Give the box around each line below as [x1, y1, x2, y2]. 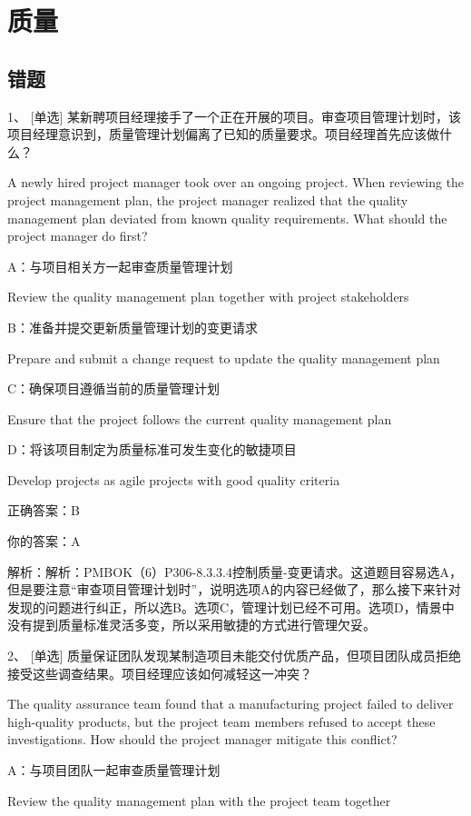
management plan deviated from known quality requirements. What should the [7, 208, 447, 227]
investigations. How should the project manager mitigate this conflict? [7, 730, 397, 749]
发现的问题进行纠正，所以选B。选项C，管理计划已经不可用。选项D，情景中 [7, 597, 455, 616]
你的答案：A [7, 532, 81, 551]
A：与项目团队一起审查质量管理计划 [7, 761, 221, 780]
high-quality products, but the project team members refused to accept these [7, 712, 436, 731]
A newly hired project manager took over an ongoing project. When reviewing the [7, 173, 465, 192]
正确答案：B [7, 501, 80, 520]
